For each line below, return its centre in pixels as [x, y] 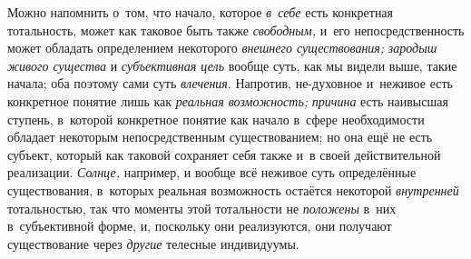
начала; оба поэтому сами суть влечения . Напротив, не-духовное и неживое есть [230, 83]
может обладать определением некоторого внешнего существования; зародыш [222, 48]
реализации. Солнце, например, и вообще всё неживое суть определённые [212, 172]
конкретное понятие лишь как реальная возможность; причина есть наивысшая [228, 100]
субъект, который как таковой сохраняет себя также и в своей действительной [224, 154]
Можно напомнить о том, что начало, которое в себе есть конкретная [201, 12]
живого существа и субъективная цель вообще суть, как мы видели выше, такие [232, 65]
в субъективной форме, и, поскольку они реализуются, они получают [200, 226]
